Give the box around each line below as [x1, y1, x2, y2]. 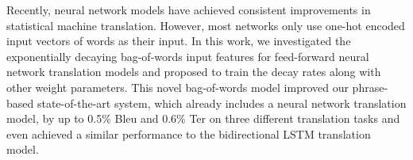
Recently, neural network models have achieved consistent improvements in [6, 2, 371, 17]
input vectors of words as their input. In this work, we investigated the [6, 32, 351, 49]
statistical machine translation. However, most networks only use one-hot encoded [6, 17, 405, 33]
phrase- [352, 78, 388, 95]
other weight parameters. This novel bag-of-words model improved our [6, 78, 349, 95]
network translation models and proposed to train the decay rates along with [6, 63, 381, 80]
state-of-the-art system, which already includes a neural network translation [37, 94, 407, 111]
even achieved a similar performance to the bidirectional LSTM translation [6, 125, 371, 142]
